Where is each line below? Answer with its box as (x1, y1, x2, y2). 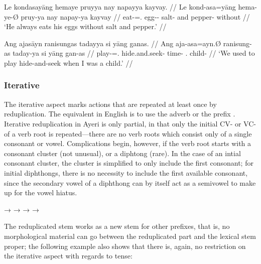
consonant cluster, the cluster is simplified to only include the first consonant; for (4, 158, 253, 168)
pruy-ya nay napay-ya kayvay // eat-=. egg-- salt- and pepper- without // (21, 11, 250, 22)
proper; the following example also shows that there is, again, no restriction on (4, 240, 246, 251)
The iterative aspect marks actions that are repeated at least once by (4, 98, 217, 109)
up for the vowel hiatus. (4, 187, 77, 198)
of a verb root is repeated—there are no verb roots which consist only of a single (4, 128, 252, 139)
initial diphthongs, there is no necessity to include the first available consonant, (4, 167, 248, 178)
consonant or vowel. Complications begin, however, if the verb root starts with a (4, 138, 251, 149)
